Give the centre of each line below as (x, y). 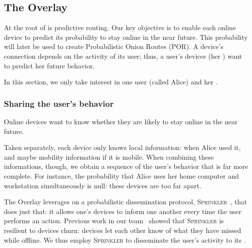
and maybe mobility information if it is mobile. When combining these (109, 157)
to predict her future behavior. (49, 65)
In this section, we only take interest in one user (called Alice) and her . (111, 82)
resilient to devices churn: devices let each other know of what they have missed (123, 230)
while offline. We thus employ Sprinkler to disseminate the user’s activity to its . (125, 240)
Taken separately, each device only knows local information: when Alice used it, (122, 147)
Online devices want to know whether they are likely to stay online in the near (121, 121)
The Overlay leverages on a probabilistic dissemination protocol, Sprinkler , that (126, 202)
